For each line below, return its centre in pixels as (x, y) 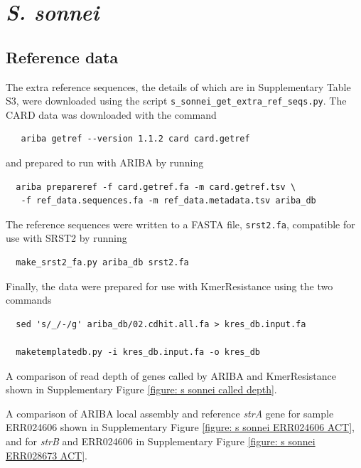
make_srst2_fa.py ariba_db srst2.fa (102, 263)
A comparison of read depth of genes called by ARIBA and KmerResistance (171, 375)
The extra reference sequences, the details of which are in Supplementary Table (178, 86)
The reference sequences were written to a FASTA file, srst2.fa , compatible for (180, 224)
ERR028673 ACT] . (47, 455)
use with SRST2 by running (66, 238)
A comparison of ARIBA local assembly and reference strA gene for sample (170, 413)
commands (29, 300)
